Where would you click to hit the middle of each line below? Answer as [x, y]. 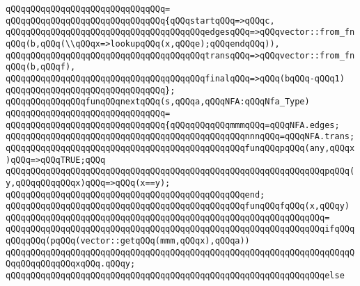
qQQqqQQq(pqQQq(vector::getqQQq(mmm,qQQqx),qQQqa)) [128, 241]
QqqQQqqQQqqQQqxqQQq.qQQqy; [71, 264]
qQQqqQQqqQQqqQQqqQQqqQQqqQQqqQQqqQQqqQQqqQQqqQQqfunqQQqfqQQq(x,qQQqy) [178, 206]
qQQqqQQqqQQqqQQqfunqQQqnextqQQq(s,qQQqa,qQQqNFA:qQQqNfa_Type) [158, 102]
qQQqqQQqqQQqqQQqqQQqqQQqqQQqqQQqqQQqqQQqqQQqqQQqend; [135, 194]
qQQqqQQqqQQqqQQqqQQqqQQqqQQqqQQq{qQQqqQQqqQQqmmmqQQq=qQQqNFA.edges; [173, 125]
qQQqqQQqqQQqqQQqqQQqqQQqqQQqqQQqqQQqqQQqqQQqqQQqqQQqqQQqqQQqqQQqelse [175, 276]
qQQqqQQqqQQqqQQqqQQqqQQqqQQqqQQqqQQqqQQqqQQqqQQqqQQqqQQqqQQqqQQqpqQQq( [180, 172]
